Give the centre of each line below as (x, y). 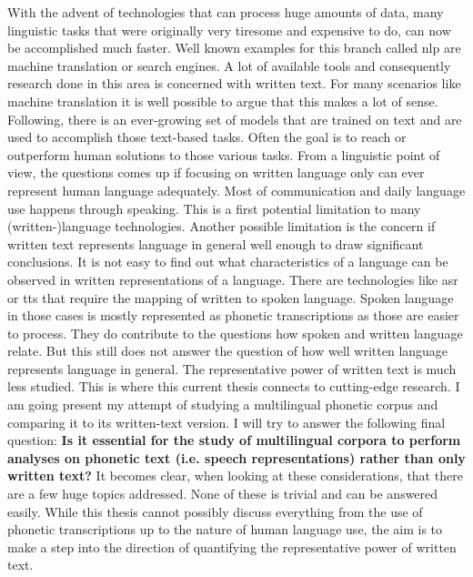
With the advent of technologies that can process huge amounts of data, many (226, 12)
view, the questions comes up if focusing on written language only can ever (216, 172)
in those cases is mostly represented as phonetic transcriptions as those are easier (233, 315)
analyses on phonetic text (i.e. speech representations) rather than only (236, 457)
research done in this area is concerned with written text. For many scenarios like (234, 83)
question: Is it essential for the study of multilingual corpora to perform (234, 440)
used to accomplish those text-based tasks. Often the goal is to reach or (207, 137)
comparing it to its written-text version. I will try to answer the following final (226, 422)
